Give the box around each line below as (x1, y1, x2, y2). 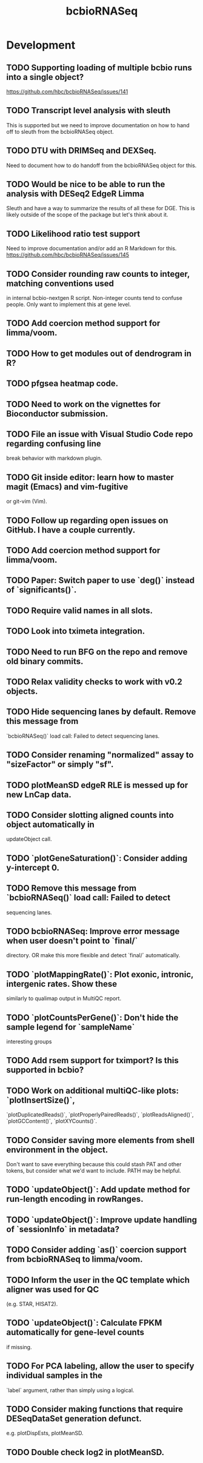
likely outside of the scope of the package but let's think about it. (6, 211, 168, 219)
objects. (6, 686, 38, 696)
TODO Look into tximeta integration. (6, 626, 145, 637)
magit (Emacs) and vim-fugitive (6, 482, 128, 492)
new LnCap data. (6, 789, 72, 800)
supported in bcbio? (6, 1065, 84, 1075)
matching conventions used (6, 278, 114, 288)
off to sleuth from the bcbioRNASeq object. (6, 128, 114, 135)
